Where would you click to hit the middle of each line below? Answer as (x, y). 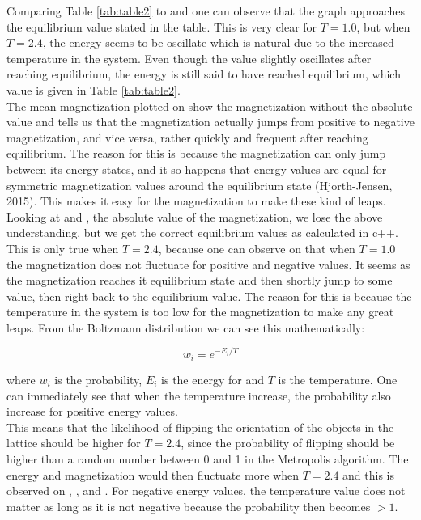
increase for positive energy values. (92, 411)
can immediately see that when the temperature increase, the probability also (199, 395)
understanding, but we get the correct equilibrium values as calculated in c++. (202, 233)
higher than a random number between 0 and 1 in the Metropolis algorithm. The (208, 458)
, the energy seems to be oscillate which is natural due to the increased (218, 42)
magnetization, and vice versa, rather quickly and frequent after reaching (187, 137)
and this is (368, 474)
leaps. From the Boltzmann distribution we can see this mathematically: (186, 327)
